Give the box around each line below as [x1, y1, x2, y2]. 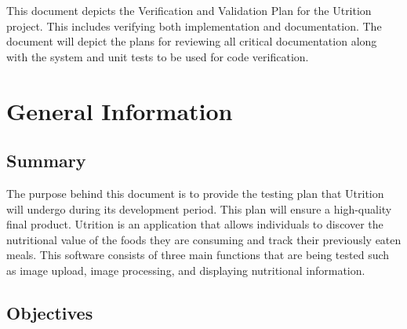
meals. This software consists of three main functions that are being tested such [6, 247, 390, 263]
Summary [6, 148, 86, 173]
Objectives [6, 300, 93, 324]
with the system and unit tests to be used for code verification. [6, 48, 309, 64]
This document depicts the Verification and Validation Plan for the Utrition [6, 2, 372, 18]
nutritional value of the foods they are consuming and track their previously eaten [6, 231, 402, 247]
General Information [6, 94, 233, 126]
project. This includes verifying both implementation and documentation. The [6, 17, 382, 34]
